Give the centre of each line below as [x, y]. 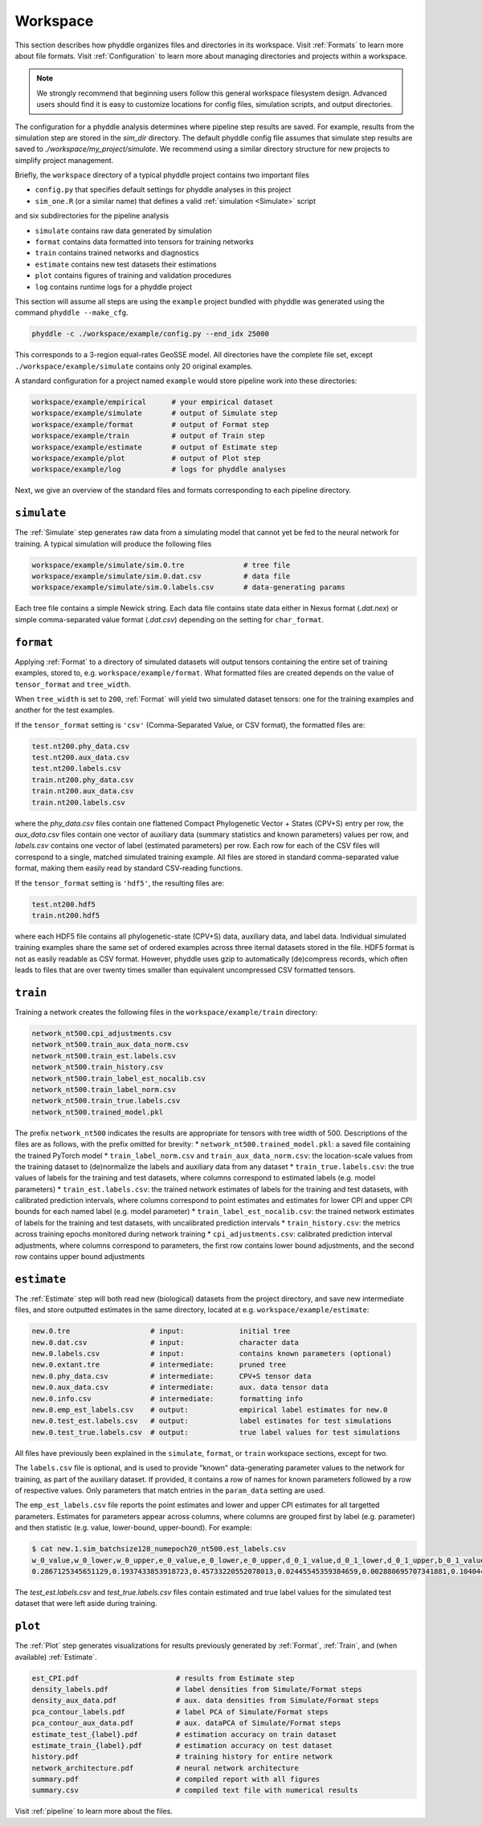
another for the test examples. [65, 710]
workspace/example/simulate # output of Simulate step [155, 413]
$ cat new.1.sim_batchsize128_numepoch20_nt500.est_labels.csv [159, 1549]
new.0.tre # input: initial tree [161, 1331]
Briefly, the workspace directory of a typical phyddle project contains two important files [162, 175]
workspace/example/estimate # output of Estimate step [155, 447]
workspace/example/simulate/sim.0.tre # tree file [161, 565]
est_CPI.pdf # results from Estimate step [163, 1678]
